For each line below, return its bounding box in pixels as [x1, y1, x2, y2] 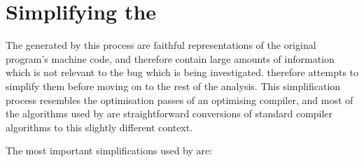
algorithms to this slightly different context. [6, 119, 193, 134]
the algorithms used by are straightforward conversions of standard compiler [6, 106, 333, 121]
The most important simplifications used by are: [6, 143, 213, 158]
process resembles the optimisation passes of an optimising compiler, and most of [6, 92, 353, 107]
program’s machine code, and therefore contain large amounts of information [6, 51, 335, 66]
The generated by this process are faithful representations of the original [6, 38, 316, 52]
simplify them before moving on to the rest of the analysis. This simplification [6, 78, 341, 93]
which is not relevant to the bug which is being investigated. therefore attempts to [6, 65, 359, 80]
